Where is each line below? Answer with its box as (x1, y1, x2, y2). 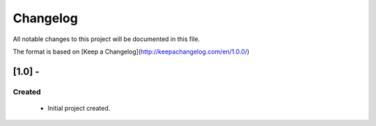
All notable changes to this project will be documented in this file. (13, 35, 201, 43)
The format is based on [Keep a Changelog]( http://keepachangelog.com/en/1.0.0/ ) (13, 47, 250, 56)
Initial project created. (47, 104, 111, 112)
